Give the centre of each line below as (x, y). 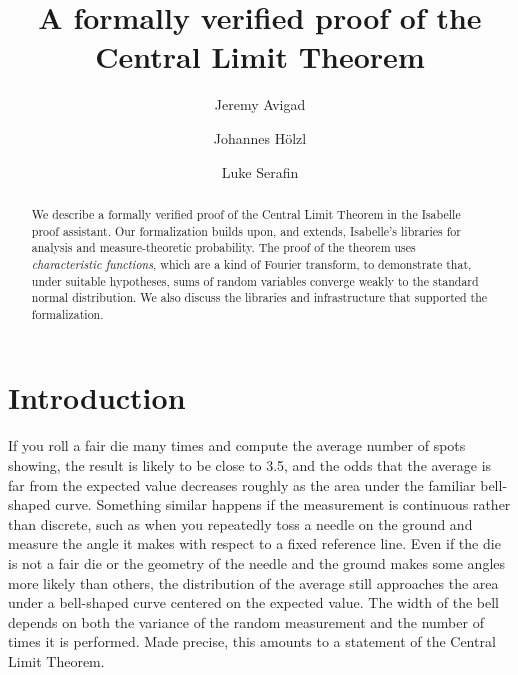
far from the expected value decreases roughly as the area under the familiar (242, 484)
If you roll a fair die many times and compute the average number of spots (237, 445)
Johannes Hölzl (260, 137)
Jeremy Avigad (260, 104)
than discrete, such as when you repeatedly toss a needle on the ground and (240, 523)
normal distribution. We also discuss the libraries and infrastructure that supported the (259, 297)
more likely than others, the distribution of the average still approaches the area (253, 582)
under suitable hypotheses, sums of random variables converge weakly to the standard (255, 280)
